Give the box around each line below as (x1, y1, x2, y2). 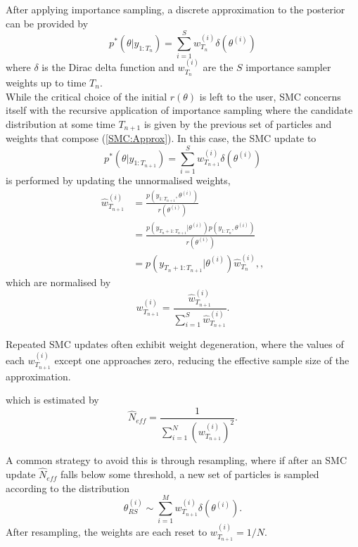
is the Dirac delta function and (41, 60, 174, 75)
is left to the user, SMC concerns (199, 89, 341, 103)
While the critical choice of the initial (6, 89, 167, 103)
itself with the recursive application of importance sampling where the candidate (6, 103, 353, 117)
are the (203, 60, 234, 75)
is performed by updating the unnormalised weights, (6, 172, 231, 187)
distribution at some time (6, 116, 115, 131)
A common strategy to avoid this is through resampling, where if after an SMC (6, 453, 347, 468)
